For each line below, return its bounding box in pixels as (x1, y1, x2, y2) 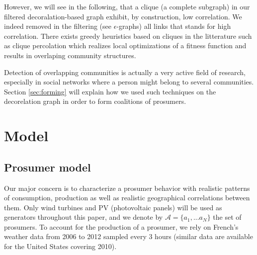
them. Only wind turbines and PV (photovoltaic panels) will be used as (4, 202, 222, 212)
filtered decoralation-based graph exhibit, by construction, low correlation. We (4, 11, 242, 21)
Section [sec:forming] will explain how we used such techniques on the (4, 86, 216, 96)
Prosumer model (4, 159, 91, 174)
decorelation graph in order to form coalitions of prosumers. (4, 96, 186, 106)
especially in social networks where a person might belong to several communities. (4, 77, 254, 87)
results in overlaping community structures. (4, 50, 136, 60)
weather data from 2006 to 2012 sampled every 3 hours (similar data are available (4, 231, 253, 242)
